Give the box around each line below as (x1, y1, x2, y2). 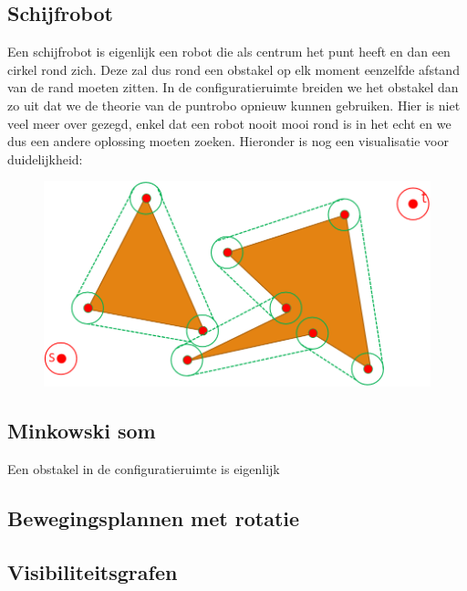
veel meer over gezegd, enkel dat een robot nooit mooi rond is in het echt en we (7, 113, 451, 132)
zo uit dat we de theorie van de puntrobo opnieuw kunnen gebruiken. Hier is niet (7, 95, 461, 114)
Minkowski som (7, 417, 156, 445)
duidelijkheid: (7, 149, 83, 168)
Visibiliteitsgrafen (7, 557, 178, 586)
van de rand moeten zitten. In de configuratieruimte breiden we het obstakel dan (7, 78, 459, 97)
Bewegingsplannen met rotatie (7, 503, 300, 532)
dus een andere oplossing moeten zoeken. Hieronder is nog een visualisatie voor (7, 132, 449, 151)
